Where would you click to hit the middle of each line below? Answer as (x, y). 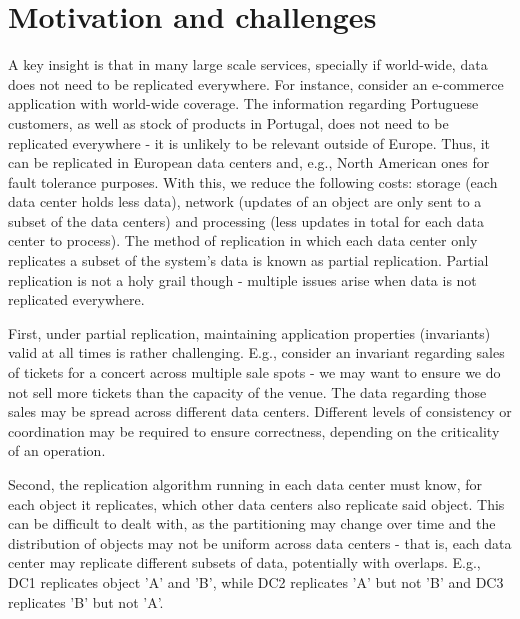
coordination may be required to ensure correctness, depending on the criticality (254, 430)
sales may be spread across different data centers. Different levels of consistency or (260, 411)
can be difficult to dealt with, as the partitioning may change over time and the (252, 523)
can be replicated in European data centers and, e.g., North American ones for (249, 162)
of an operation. (57, 450)
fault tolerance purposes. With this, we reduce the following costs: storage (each (253, 181)
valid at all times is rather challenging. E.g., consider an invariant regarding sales (256, 352)
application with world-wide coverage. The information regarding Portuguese (243, 103)
